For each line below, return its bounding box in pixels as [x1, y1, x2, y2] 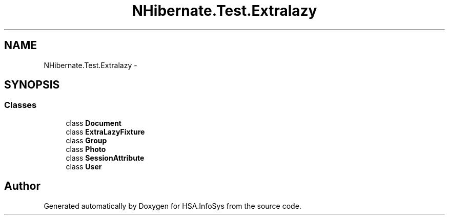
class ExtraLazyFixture [66, 127, 145, 136]
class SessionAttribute [66, 153, 145, 162]
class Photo [66, 144, 106, 154]
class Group [66, 136, 107, 145]
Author [4, 180, 40, 193]
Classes [4, 100, 37, 111]
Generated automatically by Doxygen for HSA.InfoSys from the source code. [44, 201, 301, 210]
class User [66, 162, 102, 171]
